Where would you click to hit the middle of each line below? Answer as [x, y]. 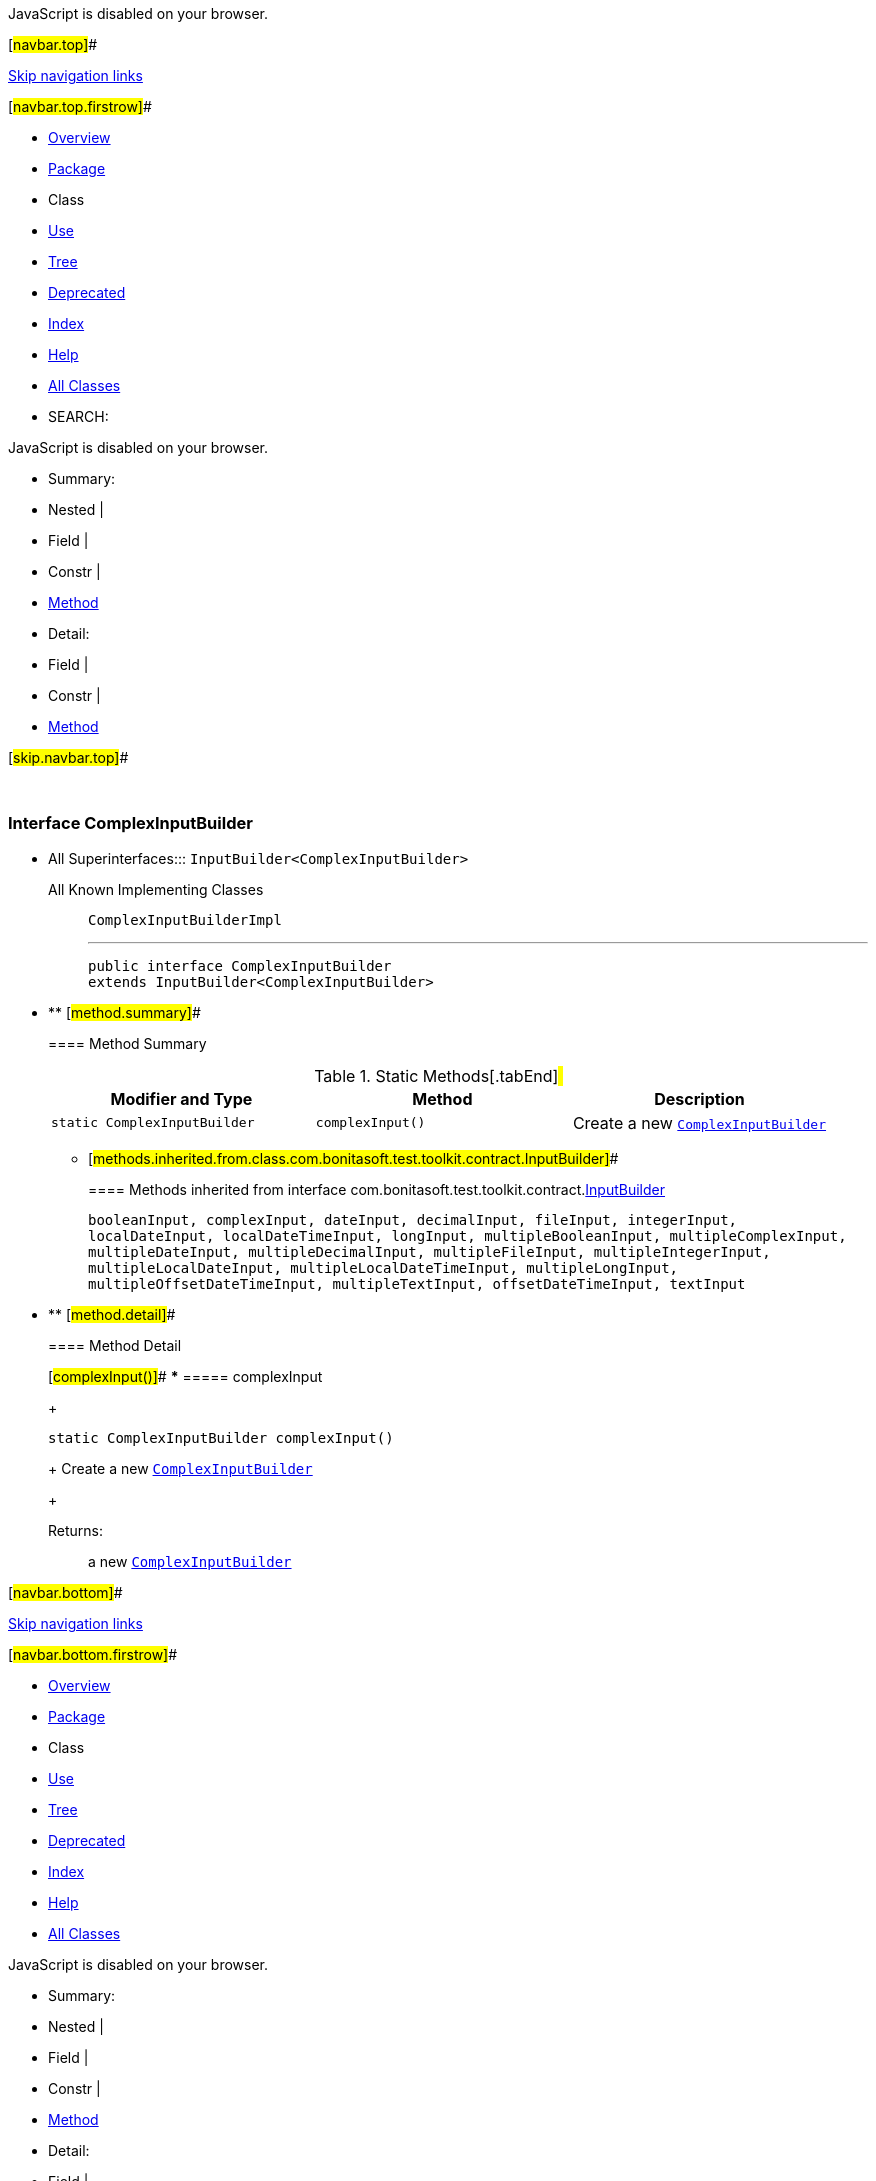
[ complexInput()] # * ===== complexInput [185, 1376]
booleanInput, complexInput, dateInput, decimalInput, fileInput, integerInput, [413, 1219]
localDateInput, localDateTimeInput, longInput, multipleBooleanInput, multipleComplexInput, [467, 1235]
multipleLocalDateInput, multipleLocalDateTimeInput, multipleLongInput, [383, 1267]
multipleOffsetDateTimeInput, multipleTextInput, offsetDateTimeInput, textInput [417, 1283]
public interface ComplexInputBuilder [240, 965]
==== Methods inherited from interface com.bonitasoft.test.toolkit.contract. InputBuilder [376, 1189]
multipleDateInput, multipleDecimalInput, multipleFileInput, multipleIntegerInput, [429, 1251]
